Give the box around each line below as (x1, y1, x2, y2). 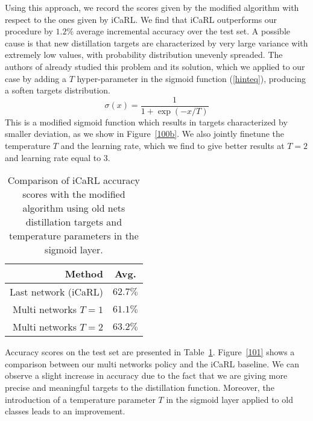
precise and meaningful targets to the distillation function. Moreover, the (5, 381, 274, 393)
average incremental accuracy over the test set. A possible (76, 25, 291, 37)
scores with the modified (22, 187, 125, 201)
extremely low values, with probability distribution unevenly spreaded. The (5, 48, 283, 61)
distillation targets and (25, 215, 122, 229)
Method (65, 267, 104, 281)
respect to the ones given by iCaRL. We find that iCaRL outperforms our (5, 13, 277, 25)
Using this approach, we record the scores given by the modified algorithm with (5, 1, 299, 13)
